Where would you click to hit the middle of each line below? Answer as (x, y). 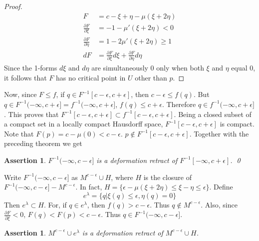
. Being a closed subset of (213, 114)
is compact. (237, 124)
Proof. (13, 6)
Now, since (20, 94)
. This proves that (31, 114)
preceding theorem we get (43, 143)
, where (122, 177)
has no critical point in (91, 77)
